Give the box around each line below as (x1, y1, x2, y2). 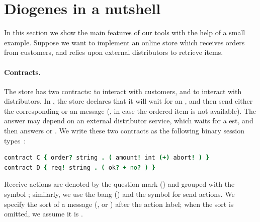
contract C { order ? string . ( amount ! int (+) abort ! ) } (4, 154, 210, 162)
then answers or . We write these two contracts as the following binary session (4, 125, 244, 136)
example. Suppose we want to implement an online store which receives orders (4, 37, 245, 47)
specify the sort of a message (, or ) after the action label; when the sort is (4, 198, 234, 209)
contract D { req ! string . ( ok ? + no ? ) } (4, 164, 155, 171)
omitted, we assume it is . (4, 208, 83, 219)
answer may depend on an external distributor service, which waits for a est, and (4, 115, 253, 126)
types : (4, 135, 26, 145)
